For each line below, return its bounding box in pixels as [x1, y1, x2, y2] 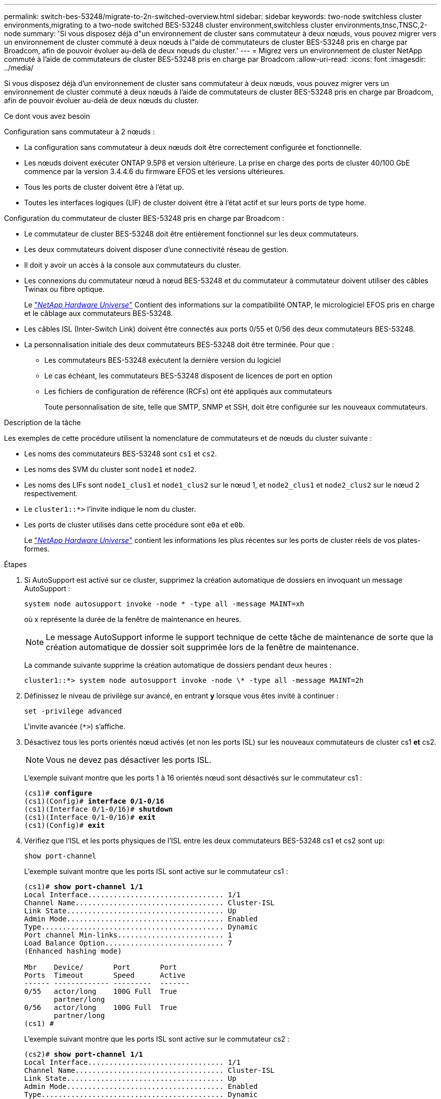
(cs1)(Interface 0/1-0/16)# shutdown [24, 805, 173, 813]
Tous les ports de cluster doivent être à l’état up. [24, 183, 184, 191]
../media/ [4, 63, 34, 72]
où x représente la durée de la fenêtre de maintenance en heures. [24, 615, 242, 623]
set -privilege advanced [24, 707, 122, 715]
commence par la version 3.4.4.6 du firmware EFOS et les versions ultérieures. [24, 167, 285, 176]
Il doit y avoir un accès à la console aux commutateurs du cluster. [24, 261, 241, 269]
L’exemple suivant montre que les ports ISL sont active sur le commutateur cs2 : [24, 1035, 289, 1043]
